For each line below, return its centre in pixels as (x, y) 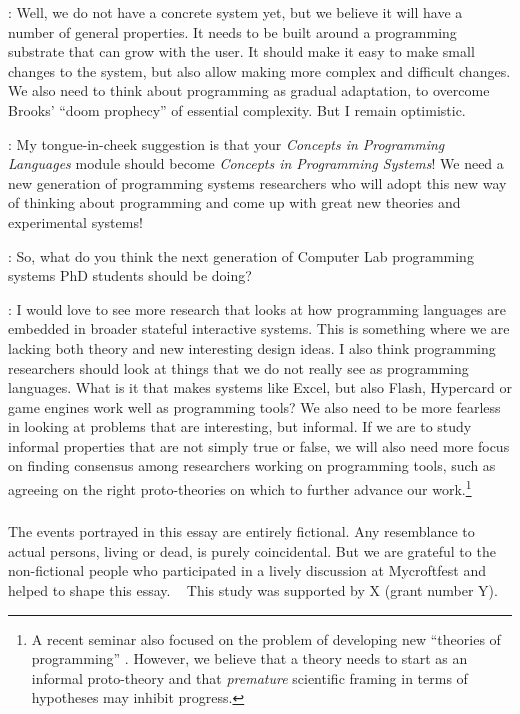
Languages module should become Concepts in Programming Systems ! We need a (256, 163)
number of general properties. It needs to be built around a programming (232, 31)
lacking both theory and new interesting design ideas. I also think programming (252, 347)
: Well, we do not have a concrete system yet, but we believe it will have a (235, 12)
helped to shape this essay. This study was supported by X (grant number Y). (253, 590)
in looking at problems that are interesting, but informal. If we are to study (240, 426)
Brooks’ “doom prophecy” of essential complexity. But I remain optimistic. (237, 109)
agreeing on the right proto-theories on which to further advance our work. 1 (240, 487)
